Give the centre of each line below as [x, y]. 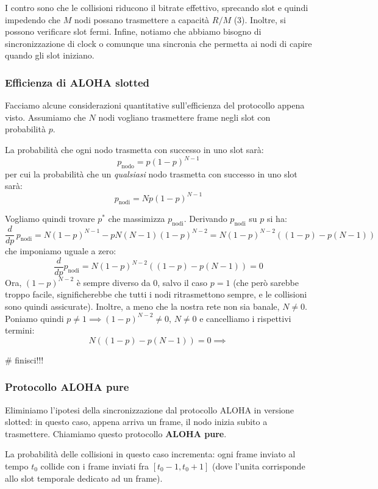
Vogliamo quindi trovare [50, 219]
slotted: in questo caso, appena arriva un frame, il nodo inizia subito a [136, 422]
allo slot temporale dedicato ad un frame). [84, 478]
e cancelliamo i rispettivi [245, 318]
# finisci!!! [24, 359]
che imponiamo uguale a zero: [61, 251]
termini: [20, 330]
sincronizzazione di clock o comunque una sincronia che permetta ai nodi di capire [159, 43]
